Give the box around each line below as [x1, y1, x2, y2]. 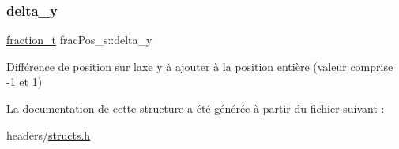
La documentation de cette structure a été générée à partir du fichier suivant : [6, 100, 385, 116]
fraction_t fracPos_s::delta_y [6, 32, 152, 48]
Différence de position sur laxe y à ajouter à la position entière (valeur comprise [6, 58, 393, 74]
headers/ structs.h [6, 126, 91, 143]
